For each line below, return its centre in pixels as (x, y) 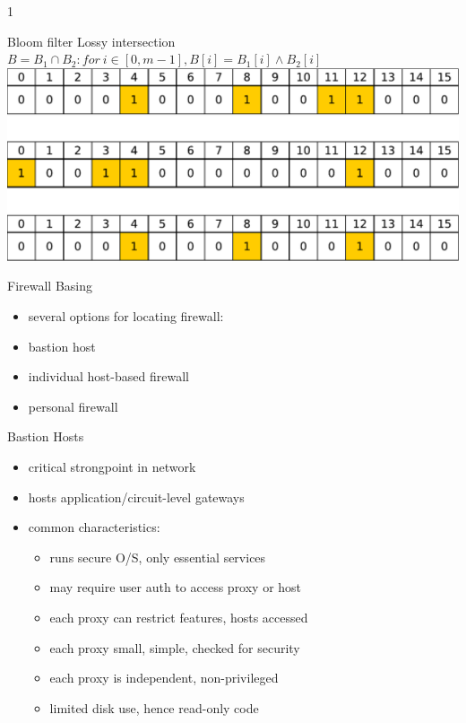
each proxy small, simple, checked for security (175, 647)
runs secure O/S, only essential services (158, 557)
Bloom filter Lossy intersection (91, 41)
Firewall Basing (50, 286)
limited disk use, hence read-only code (154, 707)
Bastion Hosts (46, 436)
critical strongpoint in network (112, 467)
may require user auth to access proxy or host (176, 587)
